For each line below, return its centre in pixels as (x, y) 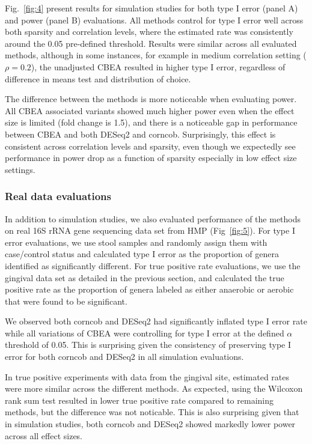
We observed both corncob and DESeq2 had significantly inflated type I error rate (156, 321)
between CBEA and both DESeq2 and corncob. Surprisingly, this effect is (140, 134)
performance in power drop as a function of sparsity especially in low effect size (151, 158)
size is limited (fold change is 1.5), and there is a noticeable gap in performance (151, 122)
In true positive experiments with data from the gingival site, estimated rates (147, 376)
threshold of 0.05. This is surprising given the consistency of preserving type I (148, 345)
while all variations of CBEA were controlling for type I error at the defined (145, 333)
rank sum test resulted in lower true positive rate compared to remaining (139, 400)
